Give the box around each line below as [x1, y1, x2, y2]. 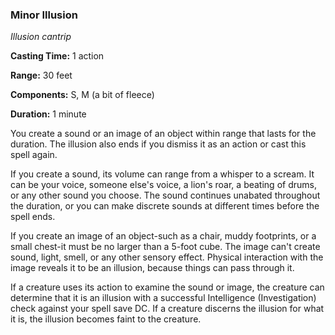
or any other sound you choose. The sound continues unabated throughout [10, 189, 321, 202]
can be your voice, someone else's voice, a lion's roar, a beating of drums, [10, 179, 317, 191]
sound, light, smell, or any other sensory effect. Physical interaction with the [10, 251, 324, 263]
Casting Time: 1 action [10, 50, 105, 62]
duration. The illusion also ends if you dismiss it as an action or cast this [10, 138, 307, 150]
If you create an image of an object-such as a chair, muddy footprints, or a [10, 230, 317, 242]
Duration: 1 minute [10, 108, 87, 120]
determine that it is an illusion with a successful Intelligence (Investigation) [10, 292, 317, 304]
